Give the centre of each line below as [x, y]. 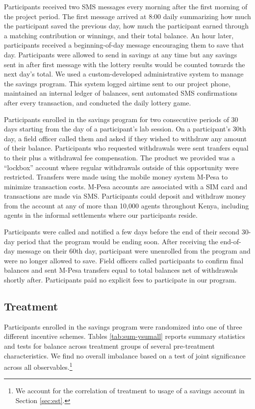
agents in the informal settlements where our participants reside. [101, 215]
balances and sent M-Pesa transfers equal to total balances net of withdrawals [121, 270]
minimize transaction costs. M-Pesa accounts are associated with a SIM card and [126, 186]
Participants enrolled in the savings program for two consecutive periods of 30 [121, 119]
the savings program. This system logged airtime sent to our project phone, [117, 83]
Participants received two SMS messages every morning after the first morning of [126, 6]
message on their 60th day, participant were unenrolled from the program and [134, 251]
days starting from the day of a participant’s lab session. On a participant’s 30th [125, 129]
